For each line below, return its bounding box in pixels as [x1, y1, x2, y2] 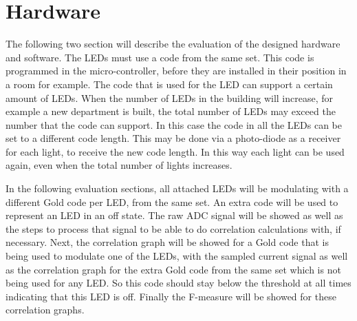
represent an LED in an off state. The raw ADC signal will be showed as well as [6, 208, 343, 222]
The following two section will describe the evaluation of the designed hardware [6, 37, 340, 51]
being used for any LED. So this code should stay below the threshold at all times [6, 276, 351, 290]
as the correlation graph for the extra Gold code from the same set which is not [6, 262, 341, 276]
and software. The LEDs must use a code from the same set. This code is [6, 50, 314, 64]
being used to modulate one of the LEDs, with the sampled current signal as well [6, 249, 348, 263]
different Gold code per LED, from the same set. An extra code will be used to [6, 194, 338, 209]
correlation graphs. [6, 302, 85, 317]
